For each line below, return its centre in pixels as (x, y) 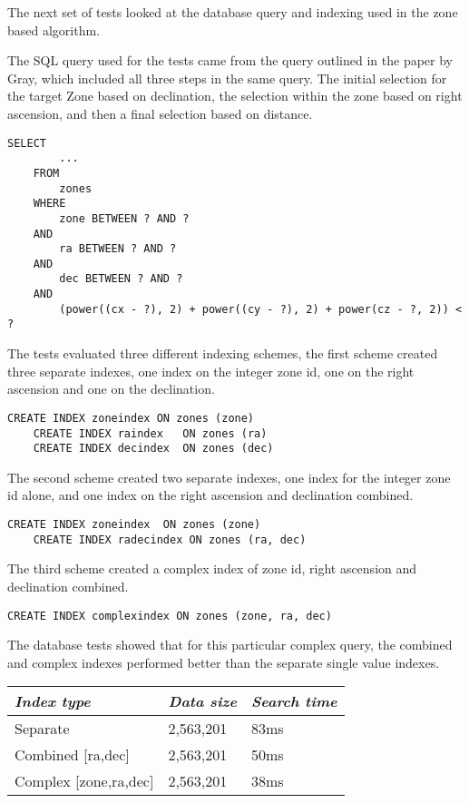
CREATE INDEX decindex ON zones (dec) (153, 449)
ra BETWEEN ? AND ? (118, 249)
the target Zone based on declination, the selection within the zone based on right (235, 96)
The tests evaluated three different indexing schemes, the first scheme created (223, 353)
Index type (53, 701)
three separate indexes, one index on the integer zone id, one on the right (211, 371)
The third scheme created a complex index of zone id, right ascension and (212, 568)
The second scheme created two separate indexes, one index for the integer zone (229, 477)
